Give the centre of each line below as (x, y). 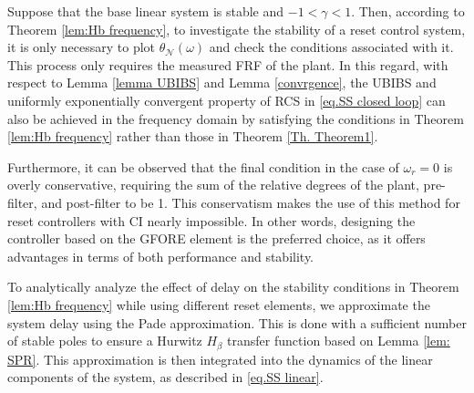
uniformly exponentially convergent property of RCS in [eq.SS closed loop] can (227, 100)
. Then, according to (408, 11)
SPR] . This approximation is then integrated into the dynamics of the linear (220, 359)
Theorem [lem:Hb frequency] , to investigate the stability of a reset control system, (237, 29)
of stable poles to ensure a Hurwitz (105, 341)
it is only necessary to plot (82, 47)
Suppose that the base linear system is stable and (146, 11)
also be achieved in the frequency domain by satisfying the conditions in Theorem (236, 118)
